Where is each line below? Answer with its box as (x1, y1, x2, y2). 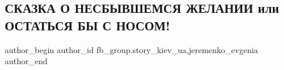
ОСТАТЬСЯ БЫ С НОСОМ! (5, 16, 171, 34)
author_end (5, 55, 48, 67)
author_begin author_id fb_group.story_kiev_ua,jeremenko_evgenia (5, 43, 258, 55)
